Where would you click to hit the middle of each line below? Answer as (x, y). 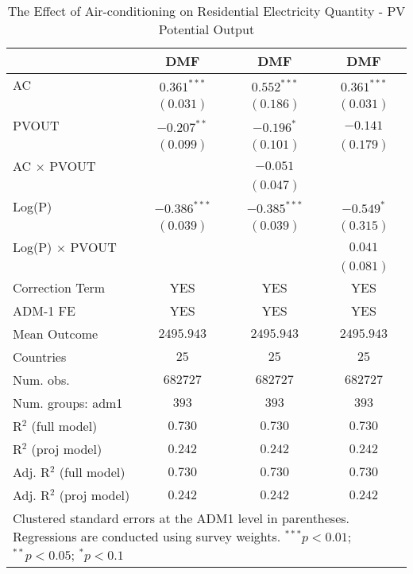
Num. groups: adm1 (68, 403)
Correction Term (59, 287)
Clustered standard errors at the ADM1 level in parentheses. (181, 518)
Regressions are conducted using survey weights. (147, 536)
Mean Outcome (56, 334)
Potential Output (206, 29)
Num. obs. (41, 380)
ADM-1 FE (44, 310)
